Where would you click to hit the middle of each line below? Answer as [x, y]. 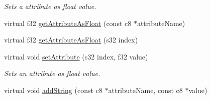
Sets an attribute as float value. [52, 73]
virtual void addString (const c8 [53, 90]
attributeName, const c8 [145, 90]
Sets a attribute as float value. [50, 6]
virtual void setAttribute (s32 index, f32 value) [76, 56]
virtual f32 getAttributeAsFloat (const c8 [68, 23]
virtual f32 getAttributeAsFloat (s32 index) [71, 40]
